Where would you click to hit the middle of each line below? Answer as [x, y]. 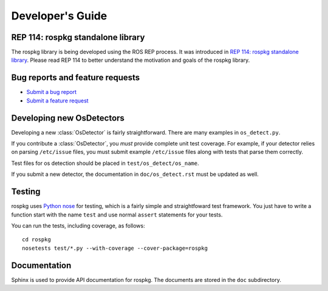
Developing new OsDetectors [68, 118]
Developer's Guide [59, 16]
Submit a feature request [57, 101]
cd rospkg [36, 240]
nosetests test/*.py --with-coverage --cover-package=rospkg [115, 248]
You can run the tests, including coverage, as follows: [78, 226]
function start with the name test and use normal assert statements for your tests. [117, 215]
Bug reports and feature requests [76, 78]
